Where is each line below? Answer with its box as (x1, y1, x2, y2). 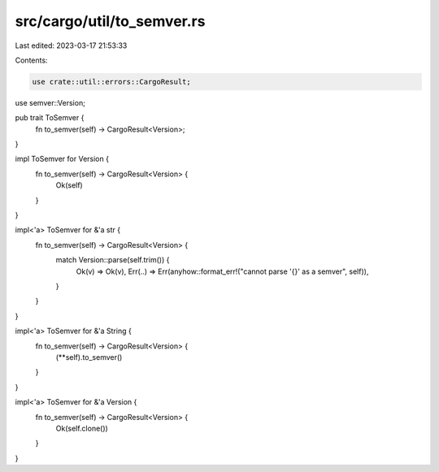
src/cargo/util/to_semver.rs (15, 12, 206, 30)
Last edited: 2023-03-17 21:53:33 (15, 41, 128, 50)
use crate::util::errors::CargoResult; (32, 77, 191, 86)
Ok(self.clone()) (55, 423, 109, 433)
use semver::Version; (15, 97, 85, 107)
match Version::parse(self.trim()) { (55, 255, 170, 265)
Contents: (15, 55, 48, 65)
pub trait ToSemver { (15, 113, 85, 123)
